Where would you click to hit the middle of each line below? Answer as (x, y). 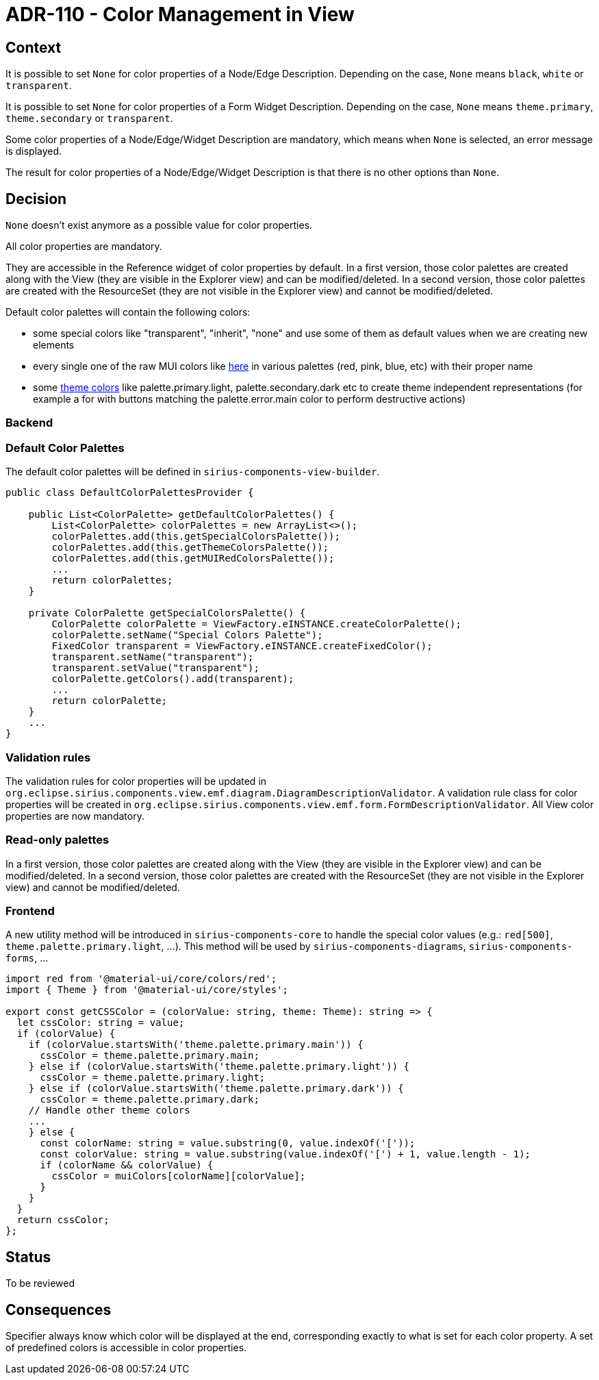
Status (28, 1257)
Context (34, 47)
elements (54, 345)
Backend (29, 423)
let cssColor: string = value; (101, 1023)
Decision (36, 199)
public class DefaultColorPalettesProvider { (130, 493)
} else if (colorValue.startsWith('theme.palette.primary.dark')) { (216, 1089)
